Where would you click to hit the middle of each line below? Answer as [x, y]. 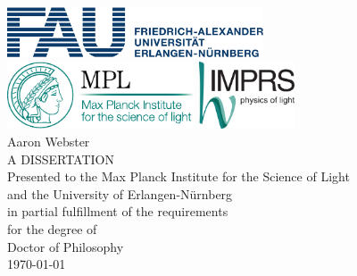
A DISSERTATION [61, 159]
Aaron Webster [49, 142]
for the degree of [52, 229]
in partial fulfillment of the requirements [118, 211]
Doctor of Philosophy [66, 246]
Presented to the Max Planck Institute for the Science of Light [178, 176]
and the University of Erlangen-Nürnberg [120, 193]
